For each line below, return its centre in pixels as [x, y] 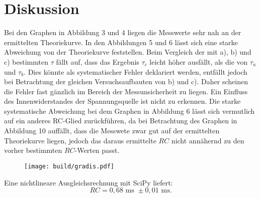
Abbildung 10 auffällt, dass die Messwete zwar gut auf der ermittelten [112, 131]
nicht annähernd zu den [208, 140]
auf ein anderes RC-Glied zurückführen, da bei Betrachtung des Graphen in [121, 121]
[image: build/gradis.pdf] [69, 166]
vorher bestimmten [33, 150]
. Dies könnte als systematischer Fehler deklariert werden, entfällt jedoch [136, 71]
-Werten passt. [97, 150]
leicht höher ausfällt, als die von [199, 61]
